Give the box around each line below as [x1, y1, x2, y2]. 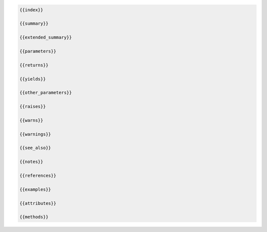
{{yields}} [19, 76, 46, 81]
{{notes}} [19, 159, 44, 165]
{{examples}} [19, 187, 51, 192]
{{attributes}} [19, 200, 56, 206]
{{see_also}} [19, 145, 51, 151]
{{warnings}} [19, 131, 51, 137]
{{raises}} [19, 104, 46, 110]
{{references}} [19, 173, 56, 178]
